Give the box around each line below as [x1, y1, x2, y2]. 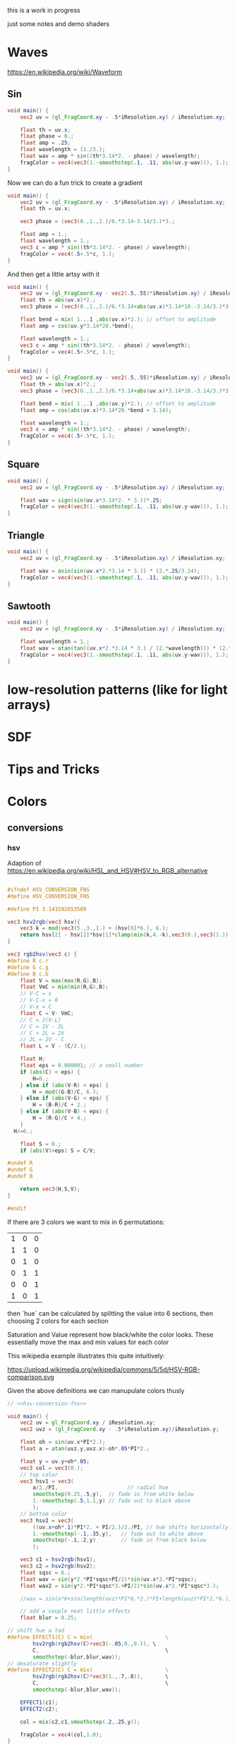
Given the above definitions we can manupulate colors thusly [7, 1386, 185, 1394]
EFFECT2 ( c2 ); [20, 1705, 59, 1712]
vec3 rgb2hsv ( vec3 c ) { [7, 951, 78, 958]
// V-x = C [20, 1003, 52, 1010]
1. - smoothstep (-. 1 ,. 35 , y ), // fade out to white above [32, 1530, 203, 1537]
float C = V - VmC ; [20, 1009, 74, 1016]
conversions [7, 821, 63, 834]
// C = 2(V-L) [20, 1016, 61, 1024]
